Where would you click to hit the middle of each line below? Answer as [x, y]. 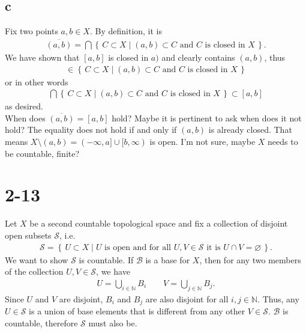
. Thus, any [278, 298]
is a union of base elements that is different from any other [137, 311]
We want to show [37, 259]
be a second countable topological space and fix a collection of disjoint [159, 223]
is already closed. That [250, 130]
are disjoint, [81, 298]
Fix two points [31, 31]
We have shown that [42, 57]
